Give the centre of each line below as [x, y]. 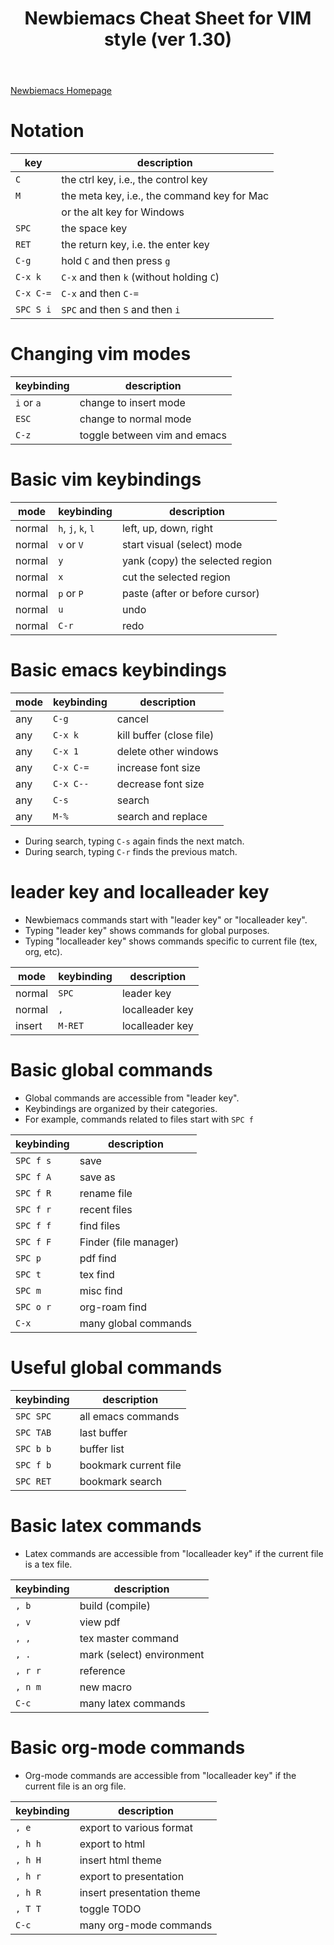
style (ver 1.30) [168, 39]
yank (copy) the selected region [197, 560]
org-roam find [113, 1307]
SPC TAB [33, 1432]
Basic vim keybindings [106, 479]
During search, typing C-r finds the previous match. [131, 851]
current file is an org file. [75, 1786]
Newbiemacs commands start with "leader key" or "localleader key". [166, 919]
